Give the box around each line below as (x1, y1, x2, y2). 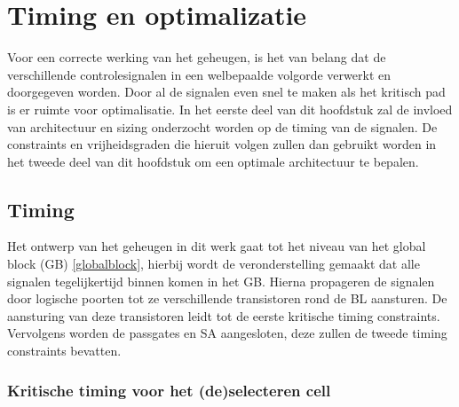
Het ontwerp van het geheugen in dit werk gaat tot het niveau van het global (7, 237, 426, 255)
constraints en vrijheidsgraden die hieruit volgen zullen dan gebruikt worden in (7, 135, 437, 153)
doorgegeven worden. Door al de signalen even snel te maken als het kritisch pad (7, 82, 446, 101)
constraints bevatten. (7, 341, 122, 360)
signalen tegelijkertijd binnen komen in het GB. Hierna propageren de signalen (7, 271, 435, 290)
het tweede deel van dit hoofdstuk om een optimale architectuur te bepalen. (7, 152, 419, 170)
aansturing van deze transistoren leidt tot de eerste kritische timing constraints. (7, 306, 440, 325)
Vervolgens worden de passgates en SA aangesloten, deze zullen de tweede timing (7, 324, 447, 342)
